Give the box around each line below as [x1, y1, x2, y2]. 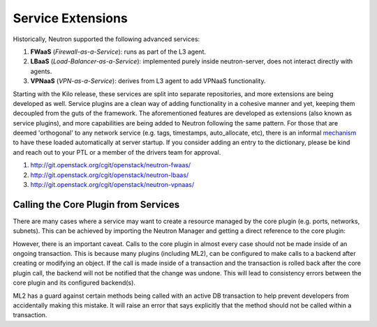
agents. [30, 67, 52, 75]
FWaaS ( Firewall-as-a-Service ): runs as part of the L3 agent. [30, 47, 206, 56]
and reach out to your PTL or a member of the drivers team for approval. [13, 148, 221, 156]
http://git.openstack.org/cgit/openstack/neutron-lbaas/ [30, 171, 189, 179]
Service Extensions [13, 10, 128, 26]
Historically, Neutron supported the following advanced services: [13, 35, 200, 43]
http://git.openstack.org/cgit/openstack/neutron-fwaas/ [30, 161, 191, 169]
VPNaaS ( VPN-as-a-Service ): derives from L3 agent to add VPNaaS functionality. [30, 77, 266, 85]
